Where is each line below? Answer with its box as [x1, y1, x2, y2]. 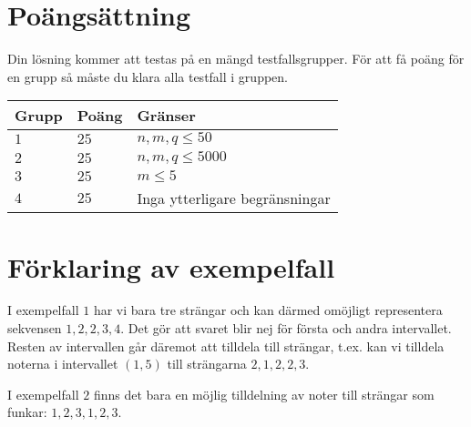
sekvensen [7, 319, 62, 338]
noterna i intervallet [7, 354, 118, 373]
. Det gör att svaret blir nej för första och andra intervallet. [120, 319, 452, 338]
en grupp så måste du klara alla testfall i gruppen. [7, 66, 288, 86]
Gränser [137, 105, 196, 127]
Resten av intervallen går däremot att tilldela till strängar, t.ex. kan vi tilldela [7, 336, 445, 355]
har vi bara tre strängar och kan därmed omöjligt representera [93, 300, 443, 320]
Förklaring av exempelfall [7, 248, 335, 285]
